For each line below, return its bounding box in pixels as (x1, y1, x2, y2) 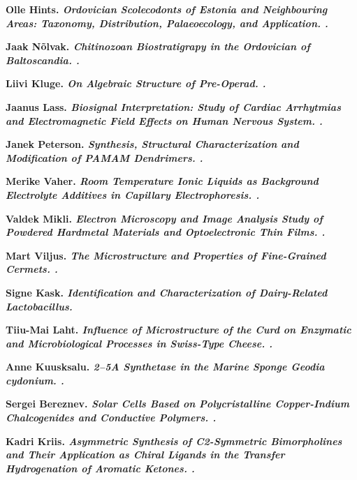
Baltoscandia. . (6, 52, 80, 67)
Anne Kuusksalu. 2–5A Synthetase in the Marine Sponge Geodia (6, 359, 325, 374)
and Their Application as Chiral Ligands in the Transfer (6, 447, 285, 462)
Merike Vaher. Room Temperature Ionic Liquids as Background (6, 174, 319, 188)
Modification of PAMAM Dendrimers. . (6, 150, 203, 165)
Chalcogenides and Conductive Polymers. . (6, 410, 217, 425)
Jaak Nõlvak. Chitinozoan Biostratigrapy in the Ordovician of (6, 39, 310, 54)
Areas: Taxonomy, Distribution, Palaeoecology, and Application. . (6, 15, 328, 30)
